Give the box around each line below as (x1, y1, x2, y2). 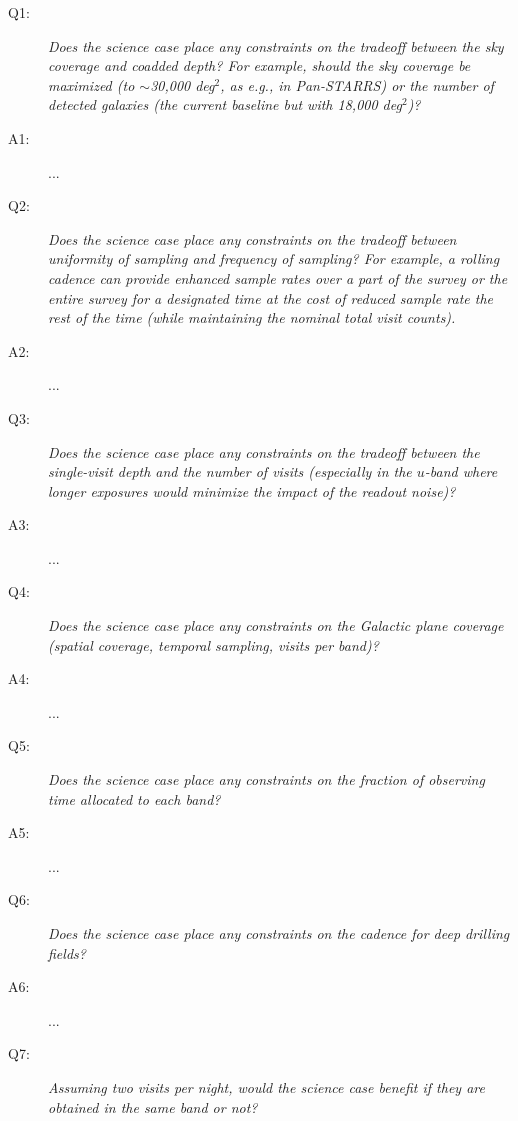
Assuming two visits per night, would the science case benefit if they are (48, 1076, 485, 1097)
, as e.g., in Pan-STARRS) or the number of (220, 74, 494, 95)
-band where (424, 461, 498, 482)
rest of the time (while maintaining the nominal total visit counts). (48, 307, 456, 328)
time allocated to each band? (48, 788, 221, 809)
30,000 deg (150, 74, 215, 95)
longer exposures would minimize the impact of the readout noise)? (48, 480, 456, 501)
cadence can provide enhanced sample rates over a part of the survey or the (48, 267, 508, 288)
